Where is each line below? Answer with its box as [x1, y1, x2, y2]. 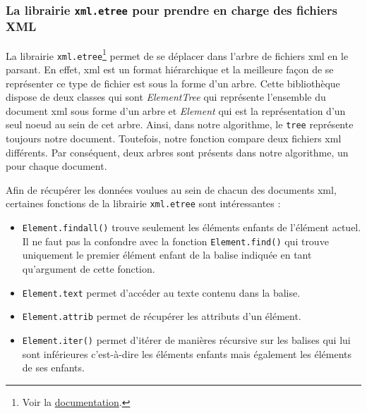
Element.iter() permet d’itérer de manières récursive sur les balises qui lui [22, 332, 351, 347]
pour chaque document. [6, 159, 107, 173]
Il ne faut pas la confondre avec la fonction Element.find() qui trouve [22, 233, 329, 248]
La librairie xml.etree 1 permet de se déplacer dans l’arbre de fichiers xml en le [6, 46, 349, 63]
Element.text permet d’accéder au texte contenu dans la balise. [22, 285, 301, 300]
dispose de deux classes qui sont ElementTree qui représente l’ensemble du [6, 90, 326, 104]
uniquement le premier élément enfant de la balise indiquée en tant [22, 247, 312, 262]
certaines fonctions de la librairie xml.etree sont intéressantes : [6, 196, 281, 211]
